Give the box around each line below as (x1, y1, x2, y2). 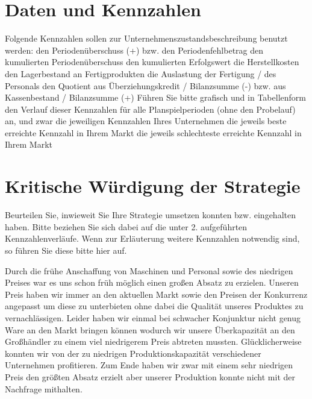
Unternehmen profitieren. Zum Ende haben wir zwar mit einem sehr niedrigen (5, 359, 293, 371)
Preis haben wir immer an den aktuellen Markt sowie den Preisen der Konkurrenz (5, 287, 308, 300)
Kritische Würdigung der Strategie (5, 174, 301, 198)
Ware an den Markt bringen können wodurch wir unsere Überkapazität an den (5, 323, 295, 336)
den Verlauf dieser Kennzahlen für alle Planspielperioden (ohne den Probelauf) (5, 102, 296, 115)
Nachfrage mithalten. (5, 382, 83, 395)
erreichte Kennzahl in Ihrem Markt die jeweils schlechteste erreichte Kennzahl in (5, 126, 302, 139)
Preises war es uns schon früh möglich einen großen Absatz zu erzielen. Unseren (5, 276, 299, 289)
